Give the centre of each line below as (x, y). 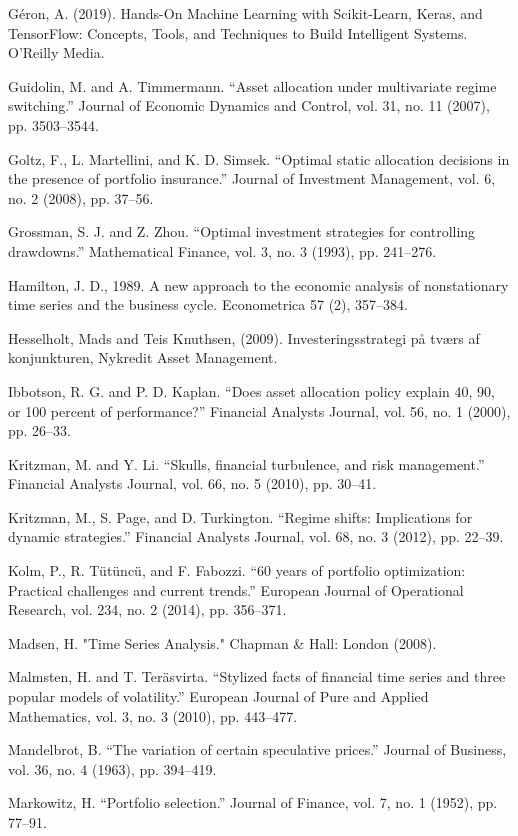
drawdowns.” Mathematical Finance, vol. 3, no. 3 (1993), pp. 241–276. (222, 250)
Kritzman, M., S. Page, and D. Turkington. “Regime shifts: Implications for (240, 516)
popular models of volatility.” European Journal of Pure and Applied (218, 696)
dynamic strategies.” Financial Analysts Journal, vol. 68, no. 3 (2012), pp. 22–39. (256, 536)
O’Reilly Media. (56, 52)
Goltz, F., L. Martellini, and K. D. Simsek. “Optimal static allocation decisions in (259, 158)
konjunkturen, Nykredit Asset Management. (143, 357)
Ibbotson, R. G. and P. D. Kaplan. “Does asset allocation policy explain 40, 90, (251, 390)
